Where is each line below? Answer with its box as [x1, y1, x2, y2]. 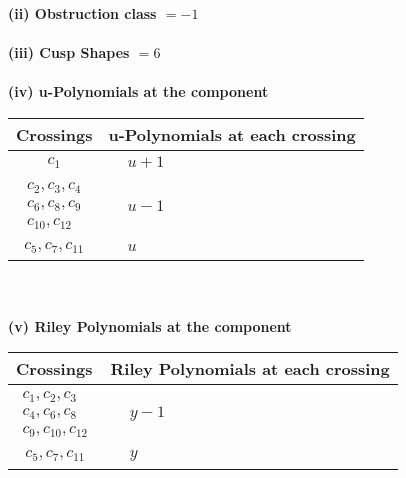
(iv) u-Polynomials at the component [8, 81, 269, 102]
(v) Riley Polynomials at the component [8, 315, 292, 336]
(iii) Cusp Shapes [8, 42, 130, 63]
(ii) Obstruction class [8, 3, 157, 23]
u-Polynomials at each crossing [108, 122, 356, 146]
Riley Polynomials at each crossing [110, 357, 390, 381]
